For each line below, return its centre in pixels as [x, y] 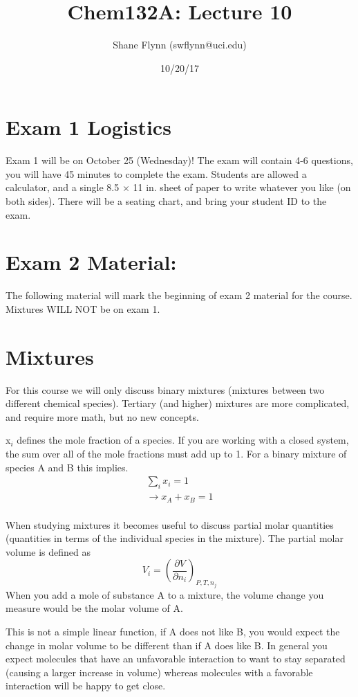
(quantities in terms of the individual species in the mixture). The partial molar [175, 538]
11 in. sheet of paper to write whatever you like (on [242, 187]
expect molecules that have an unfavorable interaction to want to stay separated [176, 659]
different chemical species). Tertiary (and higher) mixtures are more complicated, [178, 403]
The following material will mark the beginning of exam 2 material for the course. [179, 295]
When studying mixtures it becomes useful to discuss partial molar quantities [170, 524]
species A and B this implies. [67, 467]
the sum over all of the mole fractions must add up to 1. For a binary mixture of [176, 454]
